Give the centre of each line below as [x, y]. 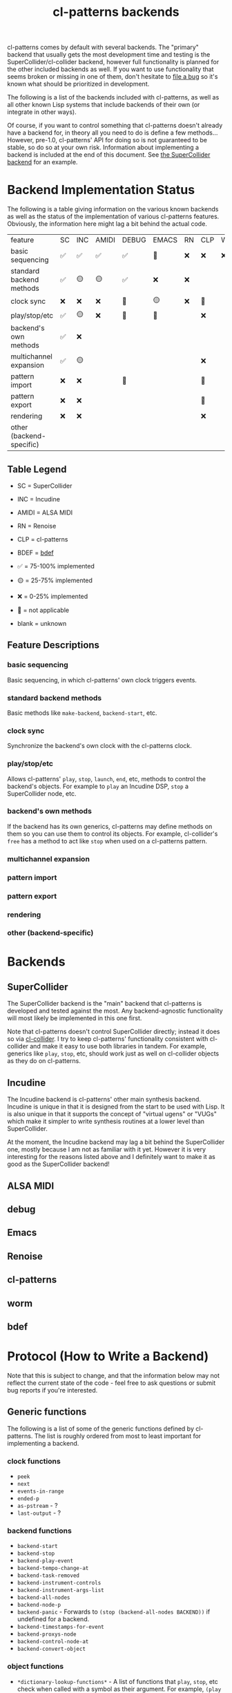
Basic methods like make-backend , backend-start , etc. [82, 713]
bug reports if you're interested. [52, 1390]
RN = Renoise [37, 526]
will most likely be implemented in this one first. [75, 1018]
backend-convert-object [51, 1649]
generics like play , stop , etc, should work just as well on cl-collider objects [113, 1053]
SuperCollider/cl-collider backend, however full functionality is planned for [113, 62]
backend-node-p [39, 1605]
